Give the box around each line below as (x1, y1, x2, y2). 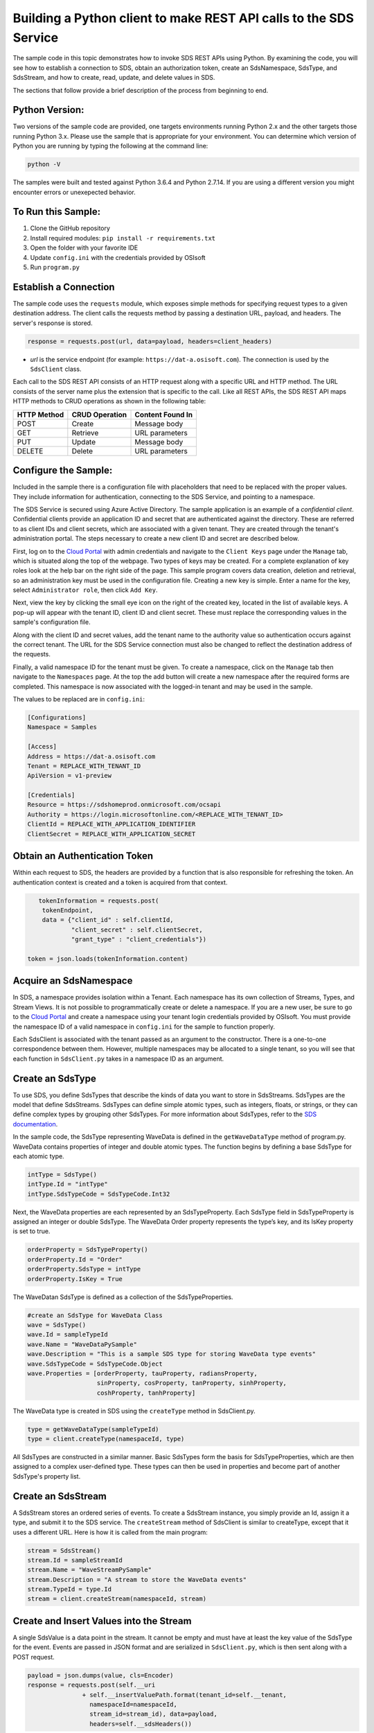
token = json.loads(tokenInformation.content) (27, 955, 188, 963)
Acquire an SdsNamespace (12, 975, 133, 987)
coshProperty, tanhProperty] (96, 1388, 196, 1397)
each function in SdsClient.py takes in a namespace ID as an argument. (12, 1054, 224, 1063)
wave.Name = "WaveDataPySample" (27, 1340, 138, 1348)
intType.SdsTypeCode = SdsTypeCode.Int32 (27, 1190, 170, 1198)
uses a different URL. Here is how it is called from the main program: (12, 1528, 208, 1536)
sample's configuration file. (12, 618, 91, 627)
